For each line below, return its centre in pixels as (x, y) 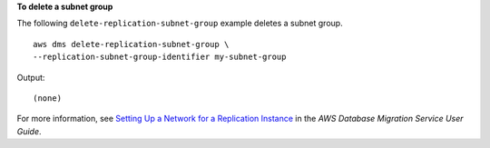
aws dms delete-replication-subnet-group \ (131, 44)
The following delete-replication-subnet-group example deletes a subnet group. (180, 24)
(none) (48, 98)
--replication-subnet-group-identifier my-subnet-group (160, 57)
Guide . (29, 131)
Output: (31, 77)
